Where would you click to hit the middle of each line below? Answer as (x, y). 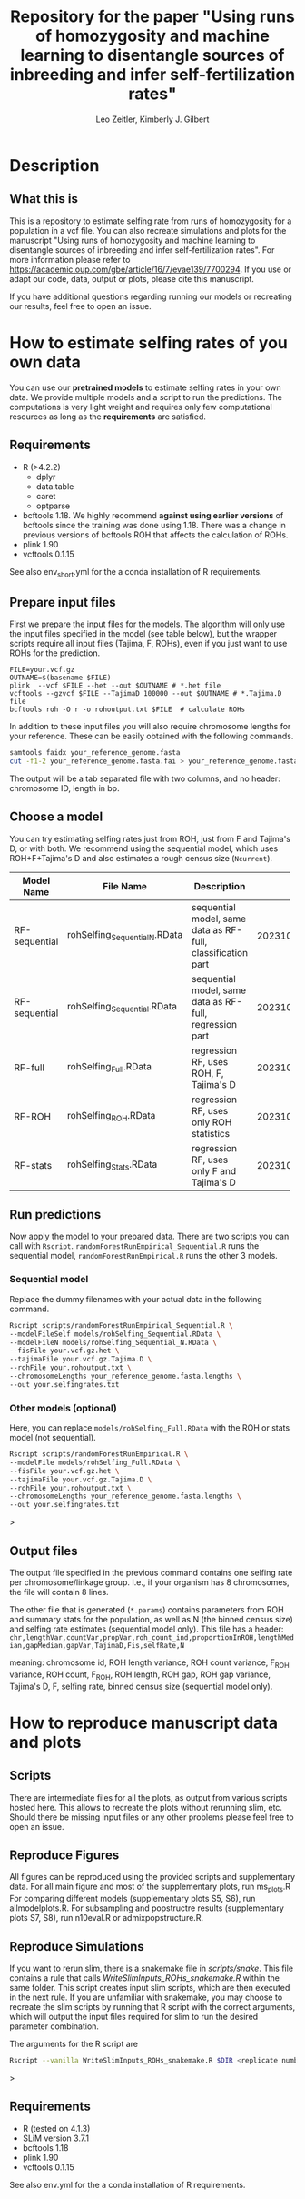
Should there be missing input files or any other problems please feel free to (152, 1817)
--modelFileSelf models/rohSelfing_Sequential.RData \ (115, 1334)
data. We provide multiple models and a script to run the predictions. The (146, 397)
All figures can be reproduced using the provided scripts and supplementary (152, 1877)
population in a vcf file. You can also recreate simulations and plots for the (148, 230)
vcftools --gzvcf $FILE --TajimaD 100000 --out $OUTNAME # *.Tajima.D (146, 694)
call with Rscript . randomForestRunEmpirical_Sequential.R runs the (134, 1246)
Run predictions (55, 1215)
